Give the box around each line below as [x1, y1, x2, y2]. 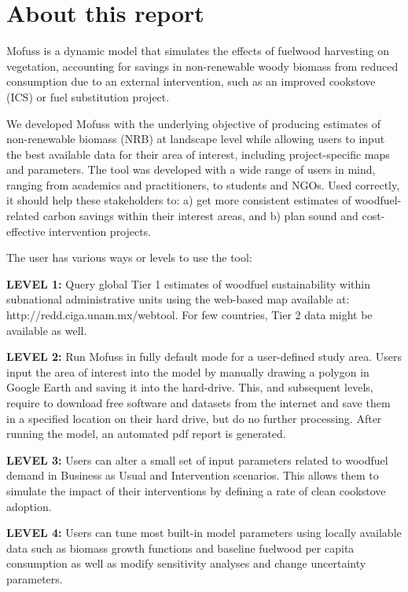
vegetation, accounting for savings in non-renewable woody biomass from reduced [6, 57, 399, 74]
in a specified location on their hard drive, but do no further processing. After [6, 410, 382, 426]
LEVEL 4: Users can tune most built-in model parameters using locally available [6, 524, 402, 541]
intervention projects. [49, 222, 152, 239]
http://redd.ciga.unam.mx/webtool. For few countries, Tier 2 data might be [6, 307, 373, 323]
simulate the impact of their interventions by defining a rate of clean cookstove [6, 482, 386, 498]
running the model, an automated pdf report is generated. [6, 425, 286, 442]
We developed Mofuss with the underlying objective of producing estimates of [6, 115, 381, 131]
